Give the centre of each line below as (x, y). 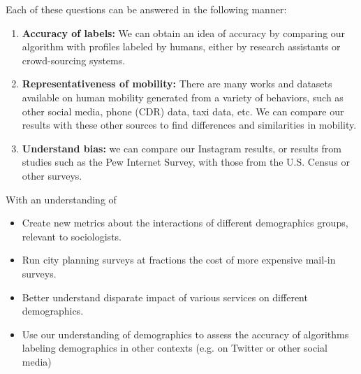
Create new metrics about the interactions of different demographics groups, (185, 223)
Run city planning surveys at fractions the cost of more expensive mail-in (179, 260)
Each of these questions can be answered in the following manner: (146, 9)
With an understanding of (61, 199)
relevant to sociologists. (72, 236)
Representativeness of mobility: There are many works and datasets (177, 84)
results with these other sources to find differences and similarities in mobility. (189, 125)
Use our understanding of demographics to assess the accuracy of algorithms (185, 334)
